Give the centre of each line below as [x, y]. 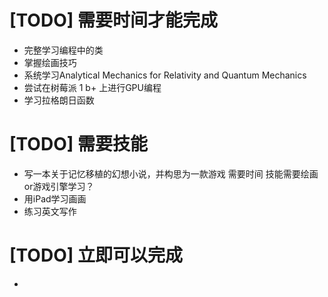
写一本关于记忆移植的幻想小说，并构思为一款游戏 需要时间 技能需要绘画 [171, 173]
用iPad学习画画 [55, 198]
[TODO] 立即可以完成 [96, 255]
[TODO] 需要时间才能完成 [113, 20]
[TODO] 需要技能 [78, 144]
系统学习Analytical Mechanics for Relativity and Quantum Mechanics [165, 75]
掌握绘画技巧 [50, 62]
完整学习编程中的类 [63, 50]
